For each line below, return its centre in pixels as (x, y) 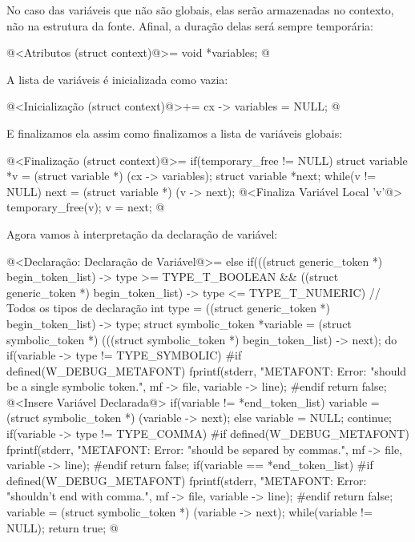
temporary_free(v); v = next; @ (86, 207)
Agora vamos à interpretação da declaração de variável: (142, 233)
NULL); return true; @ (62, 527)
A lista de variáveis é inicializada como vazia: (117, 79)
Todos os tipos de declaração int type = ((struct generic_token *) (169, 308)
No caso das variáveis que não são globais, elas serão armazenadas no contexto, (200, 10)
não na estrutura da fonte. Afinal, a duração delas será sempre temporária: (190, 25)
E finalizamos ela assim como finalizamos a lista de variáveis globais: (175, 132)
